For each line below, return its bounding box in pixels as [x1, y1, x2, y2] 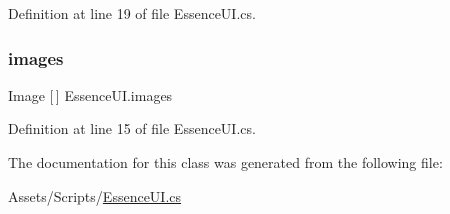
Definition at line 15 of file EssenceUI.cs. [8, 118, 256, 139]
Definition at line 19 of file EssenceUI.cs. [8, 3, 256, 23]
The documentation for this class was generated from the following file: [8, 152, 443, 172]
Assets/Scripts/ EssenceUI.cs [8, 185, 182, 206]
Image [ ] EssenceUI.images [8, 84, 173, 105]
